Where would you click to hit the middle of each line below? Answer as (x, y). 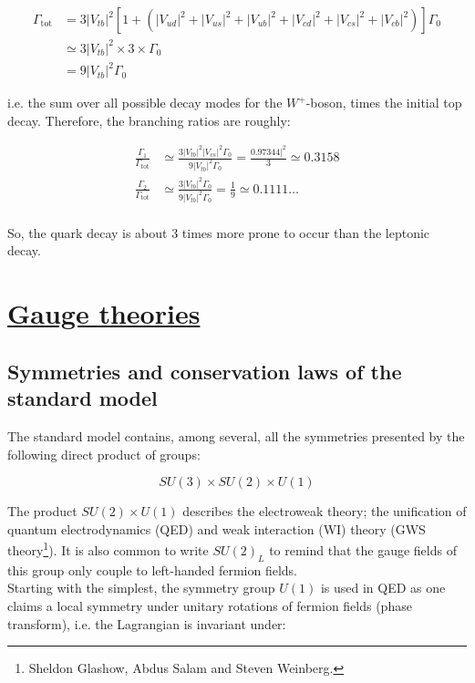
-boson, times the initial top (384, 103)
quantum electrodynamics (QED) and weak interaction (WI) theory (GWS (217, 528)
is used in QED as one (383, 588)
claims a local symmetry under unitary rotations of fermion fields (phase (210, 606)
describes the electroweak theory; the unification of (325, 511)
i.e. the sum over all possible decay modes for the (145, 103)
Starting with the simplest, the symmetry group (141, 588)
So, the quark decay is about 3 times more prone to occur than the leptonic (219, 232)
